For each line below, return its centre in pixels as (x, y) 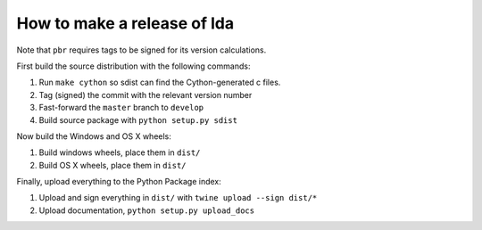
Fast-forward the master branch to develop (121, 108)
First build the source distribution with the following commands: (133, 66)
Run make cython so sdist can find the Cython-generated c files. (160, 82)
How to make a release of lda (125, 23)
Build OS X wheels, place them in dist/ (112, 165)
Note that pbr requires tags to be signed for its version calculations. (141, 50)
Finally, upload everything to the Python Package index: (119, 182)
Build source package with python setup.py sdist (138, 119)
